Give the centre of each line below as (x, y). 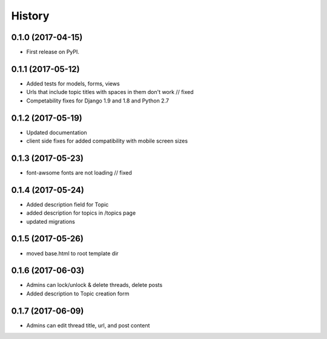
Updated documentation (57, 132)
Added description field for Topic (68, 204)
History (30, 16)
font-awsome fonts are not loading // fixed (79, 172)
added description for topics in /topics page (81, 213)
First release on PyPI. (53, 52)
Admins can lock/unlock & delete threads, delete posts (94, 285)
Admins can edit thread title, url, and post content (88, 325)
